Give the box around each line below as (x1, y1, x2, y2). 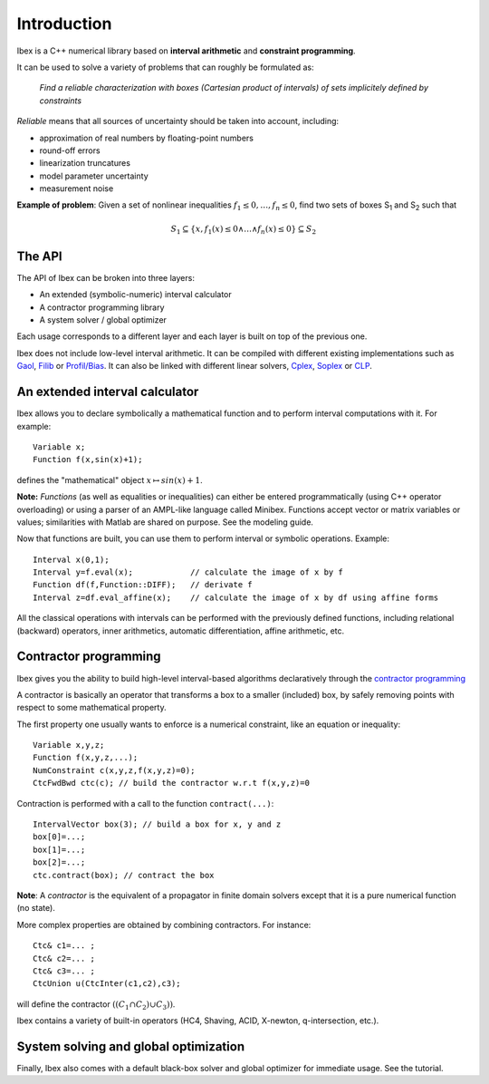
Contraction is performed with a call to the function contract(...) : (16, 798, 274, 808)
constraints (39, 95, 81, 106)
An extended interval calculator (16, 384, 199, 400)
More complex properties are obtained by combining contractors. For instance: (16, 919, 312, 930)
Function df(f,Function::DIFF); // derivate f (33, 580, 253, 590)
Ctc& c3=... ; (33, 965, 95, 976)
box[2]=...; (33, 857, 86, 867)
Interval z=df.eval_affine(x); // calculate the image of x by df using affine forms (33, 592, 439, 603)
